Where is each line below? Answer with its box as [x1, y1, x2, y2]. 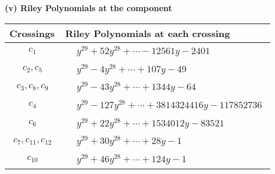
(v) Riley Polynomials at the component [5, 2, 172, 14]
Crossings [9, 26, 55, 40]
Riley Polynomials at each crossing [65, 26, 230, 40]
